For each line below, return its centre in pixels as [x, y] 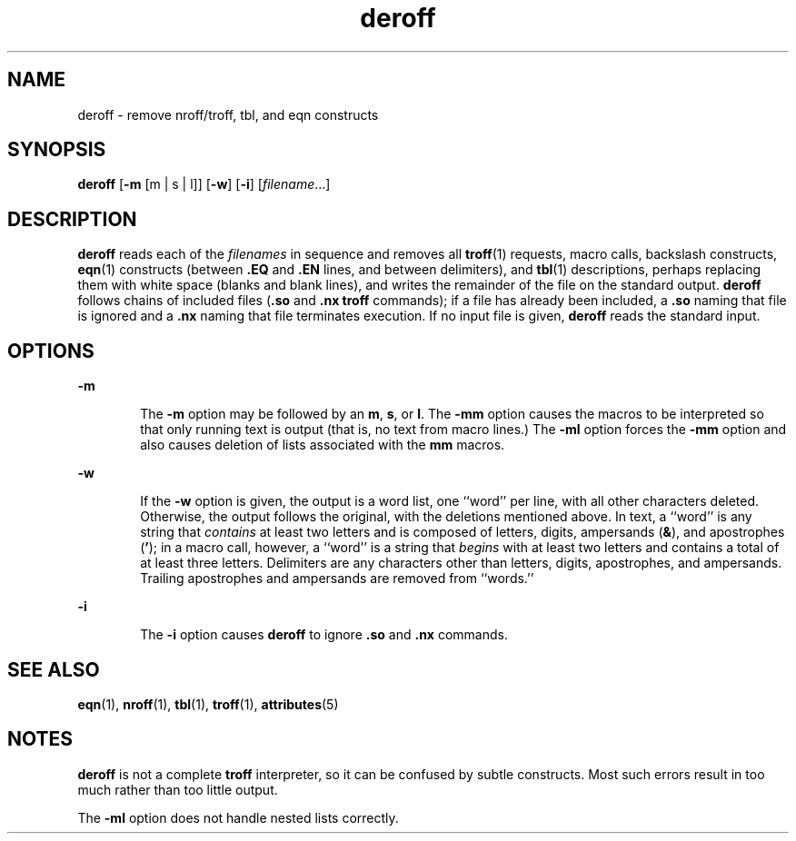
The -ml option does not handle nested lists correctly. [238, 817]
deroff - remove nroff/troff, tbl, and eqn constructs [228, 114]
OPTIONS [51, 351]
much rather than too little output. [178, 789]
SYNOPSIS [57, 150]
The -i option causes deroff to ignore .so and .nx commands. [324, 635]
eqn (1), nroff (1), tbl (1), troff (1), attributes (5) [208, 704]
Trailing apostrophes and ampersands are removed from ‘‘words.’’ [337, 579]
